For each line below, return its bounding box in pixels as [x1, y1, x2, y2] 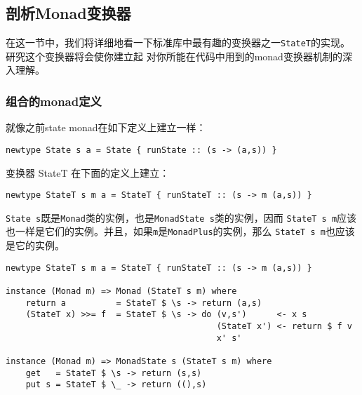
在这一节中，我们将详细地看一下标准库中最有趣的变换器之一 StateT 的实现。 [6, 35, 350, 50]
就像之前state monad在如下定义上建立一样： [6, 120, 206, 135]
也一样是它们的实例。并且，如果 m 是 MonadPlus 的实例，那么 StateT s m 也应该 [6, 224, 355, 239]
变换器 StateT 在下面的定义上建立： [6, 165, 170, 180]
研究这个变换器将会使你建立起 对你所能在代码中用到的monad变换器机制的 [6, 48, 342, 63]
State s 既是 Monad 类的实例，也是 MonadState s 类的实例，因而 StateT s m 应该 [6, 210, 357, 225]
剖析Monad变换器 [6, 2, 131, 24]
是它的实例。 [6, 238, 65, 253]
